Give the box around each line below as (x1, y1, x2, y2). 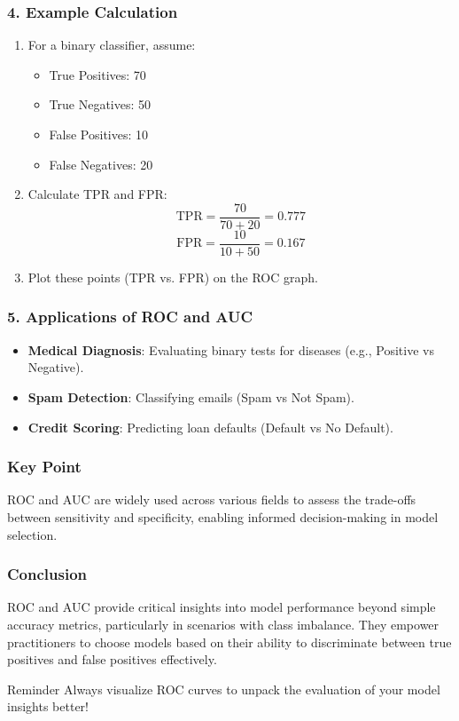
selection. (7, 525, 58, 543)
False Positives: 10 (49, 125, 149, 143)
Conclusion (7, 563, 87, 585)
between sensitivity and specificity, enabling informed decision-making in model (7, 507, 439, 526)
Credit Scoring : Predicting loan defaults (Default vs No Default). (27, 417, 393, 436)
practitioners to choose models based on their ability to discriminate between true (7, 632, 452, 651)
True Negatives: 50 (49, 95, 152, 114)
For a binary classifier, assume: (27, 36, 196, 54)
